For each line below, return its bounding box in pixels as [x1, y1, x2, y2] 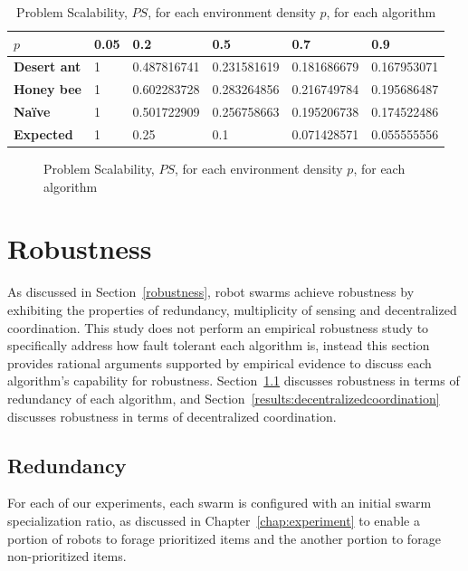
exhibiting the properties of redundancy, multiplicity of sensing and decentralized [7, 300, 457, 319]
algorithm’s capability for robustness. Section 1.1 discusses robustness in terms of [7, 371, 460, 390]
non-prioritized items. [7, 547, 127, 566]
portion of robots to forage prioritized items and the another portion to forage [7, 528, 441, 547]
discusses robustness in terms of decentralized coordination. [7, 406, 337, 425]
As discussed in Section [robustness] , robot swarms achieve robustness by [7, 282, 415, 301]
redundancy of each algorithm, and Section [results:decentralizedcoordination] [7, 388, 440, 407]
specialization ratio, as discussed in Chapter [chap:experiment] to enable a [7, 510, 420, 529]
